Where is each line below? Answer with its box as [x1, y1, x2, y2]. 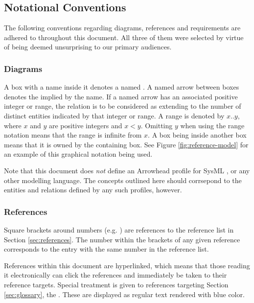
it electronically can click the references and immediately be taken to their [4, 270, 227, 280]
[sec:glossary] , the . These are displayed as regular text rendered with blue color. [4, 289, 245, 299]
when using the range [180, 120, 245, 130]
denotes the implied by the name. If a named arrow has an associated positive [4, 91, 238, 101]
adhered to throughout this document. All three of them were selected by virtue [4, 32, 244, 42]
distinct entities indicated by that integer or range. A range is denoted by [4, 110, 225, 120]
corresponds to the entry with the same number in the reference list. [4, 244, 209, 254]
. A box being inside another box [148, 130, 247, 140]
